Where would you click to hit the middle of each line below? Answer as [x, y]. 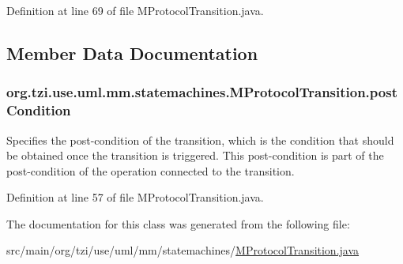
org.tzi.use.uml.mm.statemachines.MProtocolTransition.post [202, 92]
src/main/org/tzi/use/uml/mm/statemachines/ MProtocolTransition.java [183, 250]
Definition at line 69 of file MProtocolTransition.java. [135, 10]
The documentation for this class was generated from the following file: [178, 223]
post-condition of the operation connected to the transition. [151, 170]
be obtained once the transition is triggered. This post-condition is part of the [195, 155]
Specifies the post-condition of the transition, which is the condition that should [200, 140]
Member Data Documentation [132, 53]
